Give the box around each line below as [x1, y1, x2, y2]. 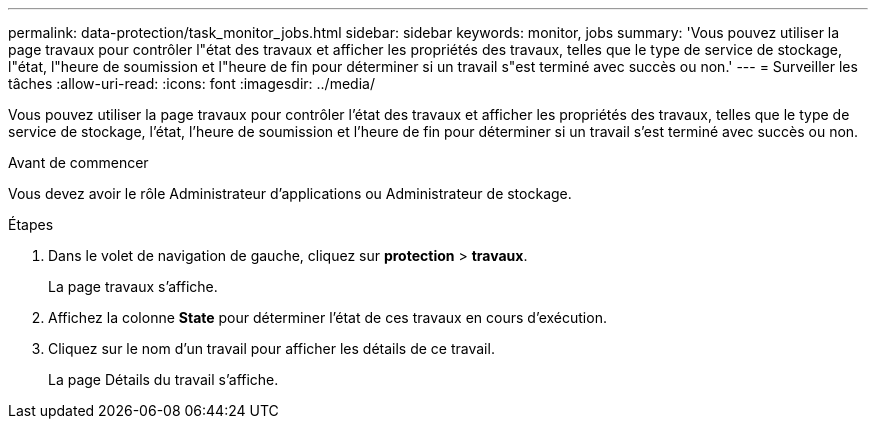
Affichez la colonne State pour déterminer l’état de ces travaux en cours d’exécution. [48, 309, 607, 326]
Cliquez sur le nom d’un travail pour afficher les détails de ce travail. [48, 340, 495, 357]
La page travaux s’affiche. [48, 278, 218, 295]
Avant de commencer [8, 154, 149, 171]
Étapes [8, 216, 54, 233]
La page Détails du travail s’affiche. [48, 371, 279, 388]
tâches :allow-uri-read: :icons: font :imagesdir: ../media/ [8, 75, 375, 92]
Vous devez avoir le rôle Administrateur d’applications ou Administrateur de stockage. [8, 185, 572, 202]
